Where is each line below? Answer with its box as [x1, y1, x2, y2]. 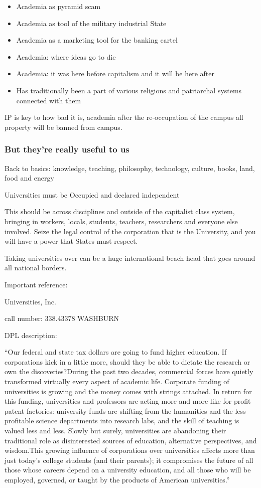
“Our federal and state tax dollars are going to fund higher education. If [5, 347, 227, 357]
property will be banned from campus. [5, 121, 122, 132]
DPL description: [5, 330, 57, 340]
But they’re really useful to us [5, 143, 129, 155]
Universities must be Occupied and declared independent [5, 189, 180, 200]
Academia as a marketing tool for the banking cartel [16, 35, 178, 45]
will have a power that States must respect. [5, 236, 138, 246]
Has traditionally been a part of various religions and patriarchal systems [16, 85, 242, 95]
